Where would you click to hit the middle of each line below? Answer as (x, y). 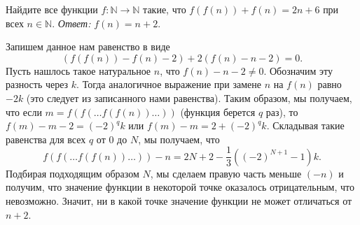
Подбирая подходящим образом (72, 173)
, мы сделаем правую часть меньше (226, 173)
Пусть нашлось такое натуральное (78, 70)
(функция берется (218, 111)
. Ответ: (71, 23)
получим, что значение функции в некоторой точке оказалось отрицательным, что (180, 187)
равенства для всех (46, 139)
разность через (37, 84)
